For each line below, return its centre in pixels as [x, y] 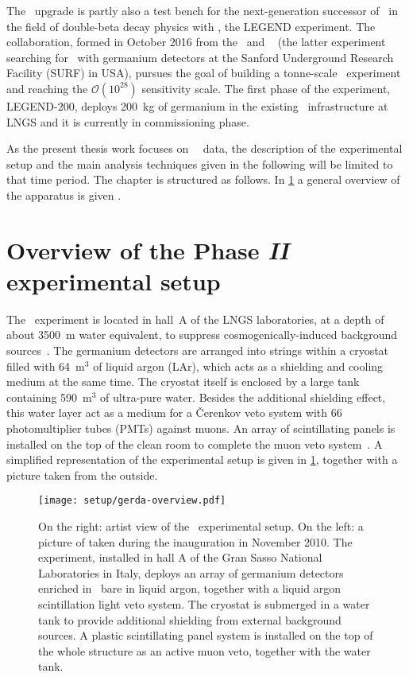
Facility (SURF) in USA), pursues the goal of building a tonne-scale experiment [204, 73]
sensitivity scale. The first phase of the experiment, [266, 88]
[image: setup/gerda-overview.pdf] [132, 501]
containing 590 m [49, 397]
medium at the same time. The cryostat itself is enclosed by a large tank [183, 381]
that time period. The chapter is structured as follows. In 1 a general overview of [203, 179]
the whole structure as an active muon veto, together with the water [204, 650]
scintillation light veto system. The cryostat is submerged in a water [204, 604]
